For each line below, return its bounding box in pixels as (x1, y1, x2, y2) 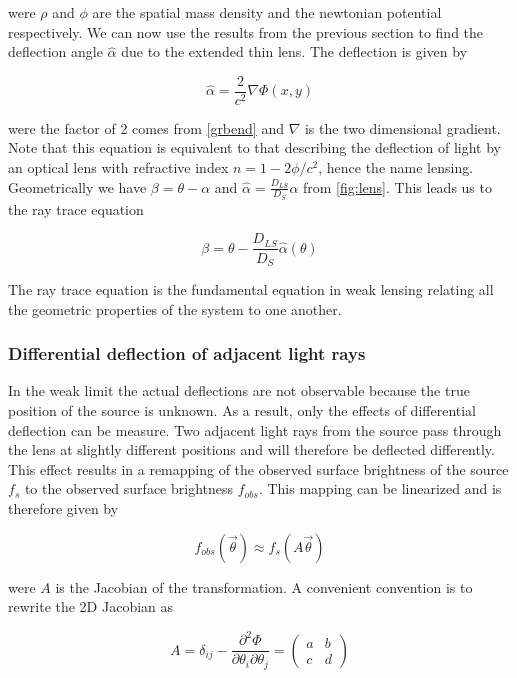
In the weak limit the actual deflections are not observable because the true (8, 380, 470, 401)
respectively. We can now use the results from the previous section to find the (8, 21, 484, 42)
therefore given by (8, 497, 119, 518)
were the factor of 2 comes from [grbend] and (8, 117, 284, 138)
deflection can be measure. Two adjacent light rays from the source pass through (8, 419, 502, 440)
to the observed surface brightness (24, 478, 234, 499)
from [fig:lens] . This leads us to (303, 176, 492, 197)
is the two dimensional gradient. (304, 117, 501, 138)
